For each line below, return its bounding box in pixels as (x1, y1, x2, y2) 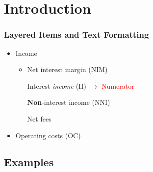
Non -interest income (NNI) (27, 97, 110, 107)
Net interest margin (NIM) (27, 64, 108, 74)
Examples (4, 154, 54, 169)
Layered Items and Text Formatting (4, 28, 149, 41)
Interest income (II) (27, 80, 87, 91)
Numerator (102, 80, 134, 91)
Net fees (27, 113, 51, 123)
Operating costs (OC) (15, 130, 81, 140)
